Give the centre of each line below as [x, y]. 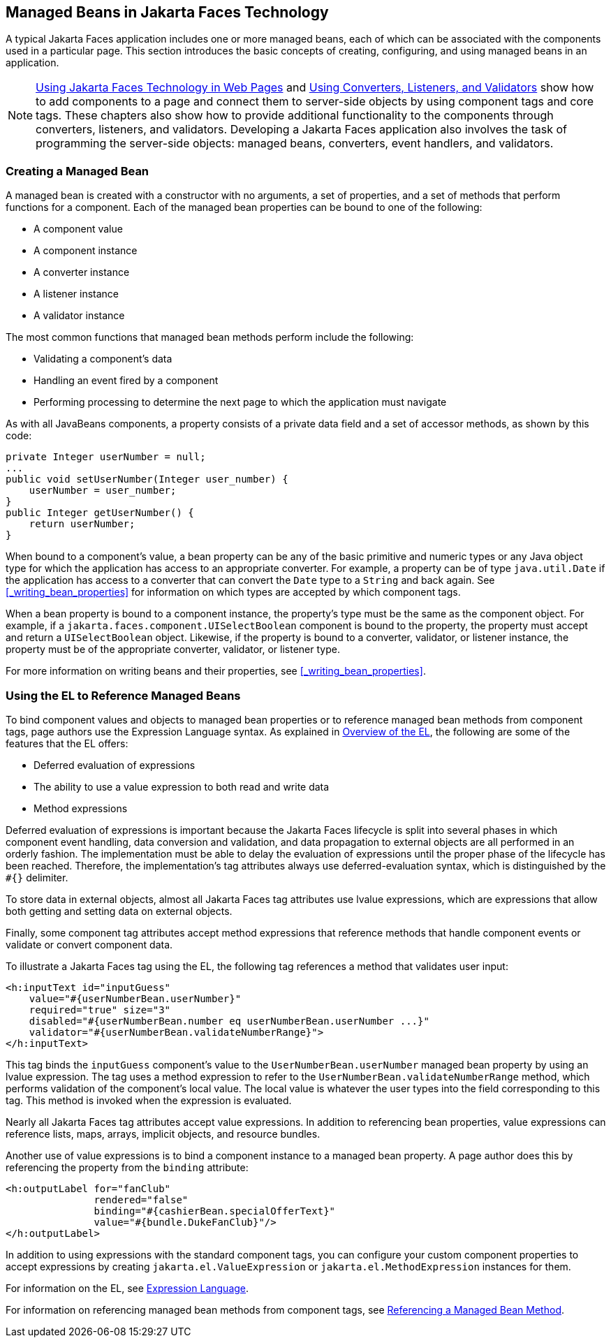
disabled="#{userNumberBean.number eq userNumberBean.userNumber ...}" [229, 1021]
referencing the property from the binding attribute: [127, 1167]
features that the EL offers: [67, 743]
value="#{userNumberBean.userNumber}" [135, 998]
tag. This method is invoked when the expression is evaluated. [149, 1100]
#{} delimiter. [37, 877]
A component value [78, 229]
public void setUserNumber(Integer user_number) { [147, 479]
